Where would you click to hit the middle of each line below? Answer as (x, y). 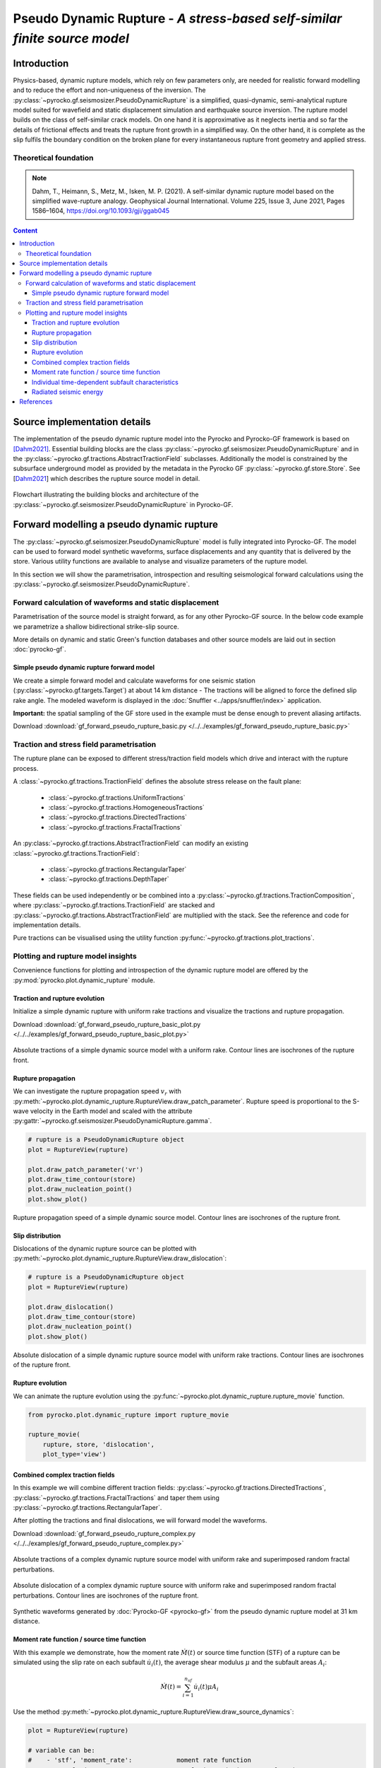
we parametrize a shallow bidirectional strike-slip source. (96, 627)
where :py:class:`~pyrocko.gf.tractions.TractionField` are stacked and (114, 905)
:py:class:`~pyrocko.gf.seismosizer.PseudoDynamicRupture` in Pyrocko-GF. (123, 504)
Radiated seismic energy (68, 392)
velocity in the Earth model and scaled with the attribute (111, 1111)
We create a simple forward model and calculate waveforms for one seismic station (134, 680)
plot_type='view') (74, 1454)
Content (25, 231)
